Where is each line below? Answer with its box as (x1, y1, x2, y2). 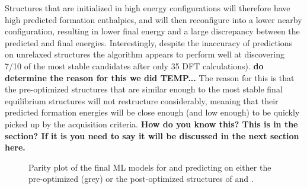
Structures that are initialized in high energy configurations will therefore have (5, 2, 290, 14)
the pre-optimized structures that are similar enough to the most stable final (5, 83, 283, 95)
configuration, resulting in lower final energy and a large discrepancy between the (5, 25, 300, 37)
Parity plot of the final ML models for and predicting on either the (28, 161, 271, 173)
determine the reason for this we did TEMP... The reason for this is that (5, 71, 295, 84)
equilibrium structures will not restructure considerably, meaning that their (5, 94, 279, 107)
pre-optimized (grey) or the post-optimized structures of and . (28, 172, 254, 185)
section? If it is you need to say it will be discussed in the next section (5, 129, 299, 142)
